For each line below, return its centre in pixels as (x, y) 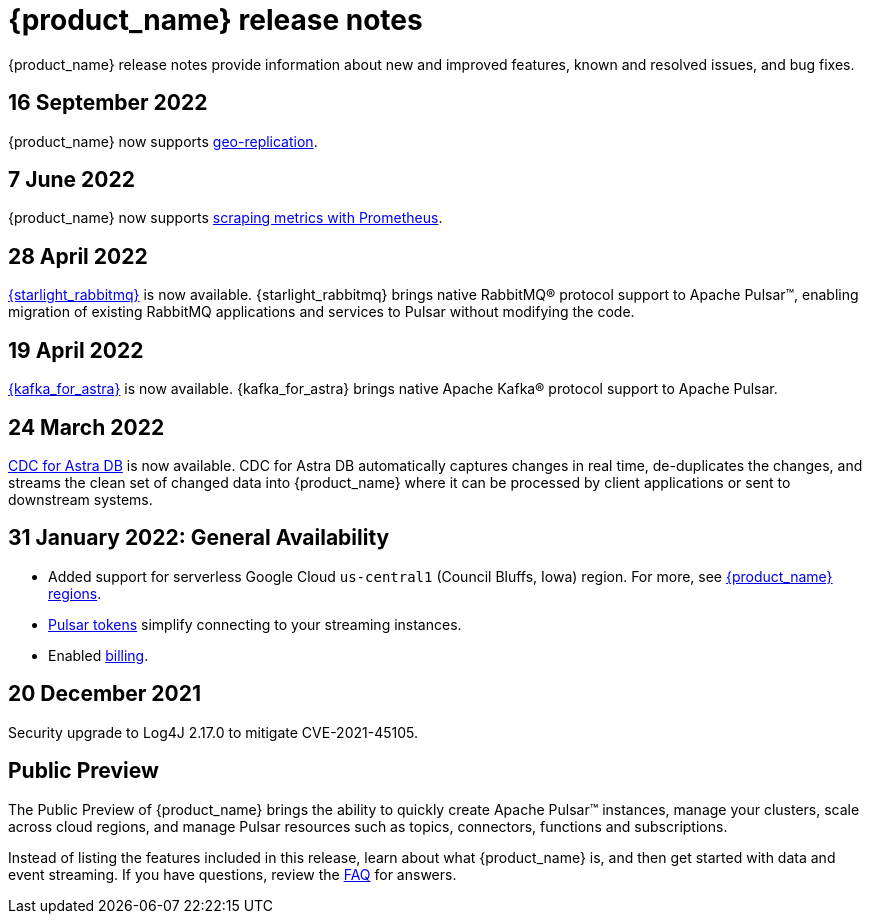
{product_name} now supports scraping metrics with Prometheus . (225, 218)
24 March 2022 (86, 427)
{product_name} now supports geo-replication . (163, 141)
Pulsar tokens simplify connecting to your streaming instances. (255, 624)
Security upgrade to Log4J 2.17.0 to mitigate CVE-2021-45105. (213, 732)
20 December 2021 (105, 694)
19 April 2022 (76, 350)
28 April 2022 (78, 256)
